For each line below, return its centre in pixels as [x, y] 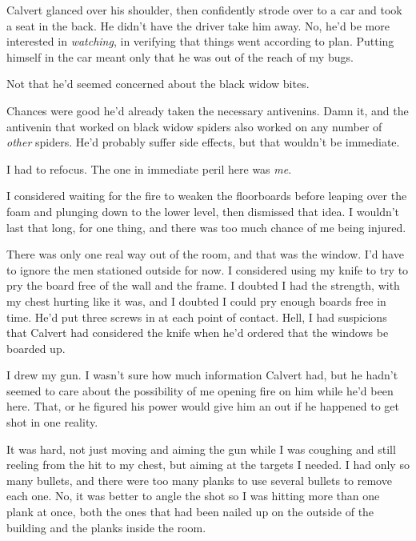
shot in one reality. [52, 422]
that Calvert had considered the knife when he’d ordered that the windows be [198, 333]
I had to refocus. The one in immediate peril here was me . [149, 168]
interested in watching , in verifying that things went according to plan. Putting [200, 41]
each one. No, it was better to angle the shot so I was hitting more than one [193, 496]
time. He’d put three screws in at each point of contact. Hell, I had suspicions [197, 317]
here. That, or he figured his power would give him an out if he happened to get [203, 406]
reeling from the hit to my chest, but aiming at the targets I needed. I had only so [208, 465]
